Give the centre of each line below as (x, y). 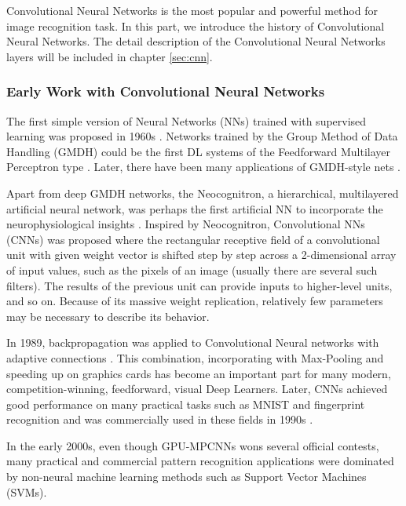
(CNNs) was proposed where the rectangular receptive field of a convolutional (193, 239)
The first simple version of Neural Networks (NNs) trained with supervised (187, 120)
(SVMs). (27, 491)
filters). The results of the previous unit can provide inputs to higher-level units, (199, 285)
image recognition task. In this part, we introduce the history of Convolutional (196, 25)
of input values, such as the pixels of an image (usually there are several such (192, 269)
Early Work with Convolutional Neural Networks (166, 91)
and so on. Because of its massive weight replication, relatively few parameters (195, 301)
